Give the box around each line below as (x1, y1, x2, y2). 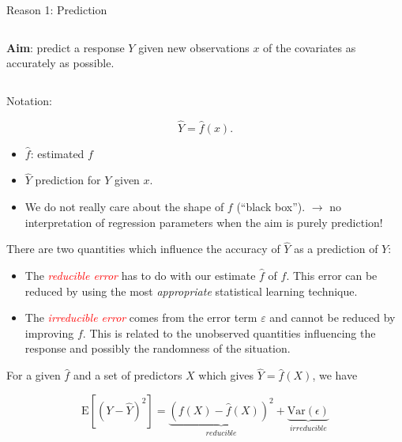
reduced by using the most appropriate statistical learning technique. (24, 282, 358, 299)
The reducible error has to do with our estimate (24, 267, 256, 283)
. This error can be (286, 267, 378, 283)
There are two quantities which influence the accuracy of (6, 240, 280, 257)
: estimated (30, 145, 85, 161)
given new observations (138, 39, 250, 55)
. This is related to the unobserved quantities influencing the (82, 324, 376, 341)
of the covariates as (263, 39, 356, 55)
